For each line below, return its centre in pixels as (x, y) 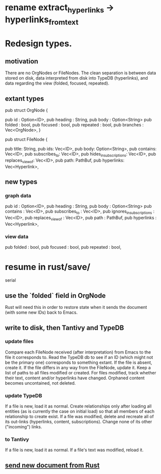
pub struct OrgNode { (27, 110)
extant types (25, 98)
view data (17, 237)
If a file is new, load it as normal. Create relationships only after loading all (78, 406)
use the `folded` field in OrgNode (55, 296)
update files (19, 341)
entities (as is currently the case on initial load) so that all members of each (80, 411)
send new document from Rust (52, 465)
